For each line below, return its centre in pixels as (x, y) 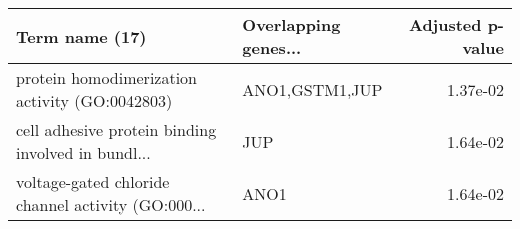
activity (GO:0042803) (94, 100)
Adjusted (445, 24)
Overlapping (291, 24)
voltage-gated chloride (93, 181)
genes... (272, 47)
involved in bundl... (83, 152)
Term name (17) (81, 36)
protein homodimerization (107, 77)
